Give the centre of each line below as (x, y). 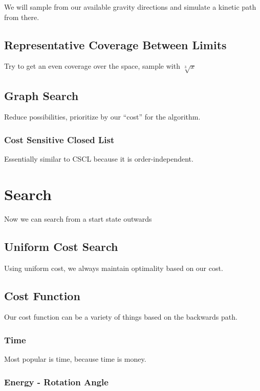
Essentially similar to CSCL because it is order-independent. (99, 159)
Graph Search (41, 95)
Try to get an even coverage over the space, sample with (92, 66)
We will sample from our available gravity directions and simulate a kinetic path (130, 7)
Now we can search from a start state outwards (78, 218)
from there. (22, 17)
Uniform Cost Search (61, 246)
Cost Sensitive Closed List (59, 139)
